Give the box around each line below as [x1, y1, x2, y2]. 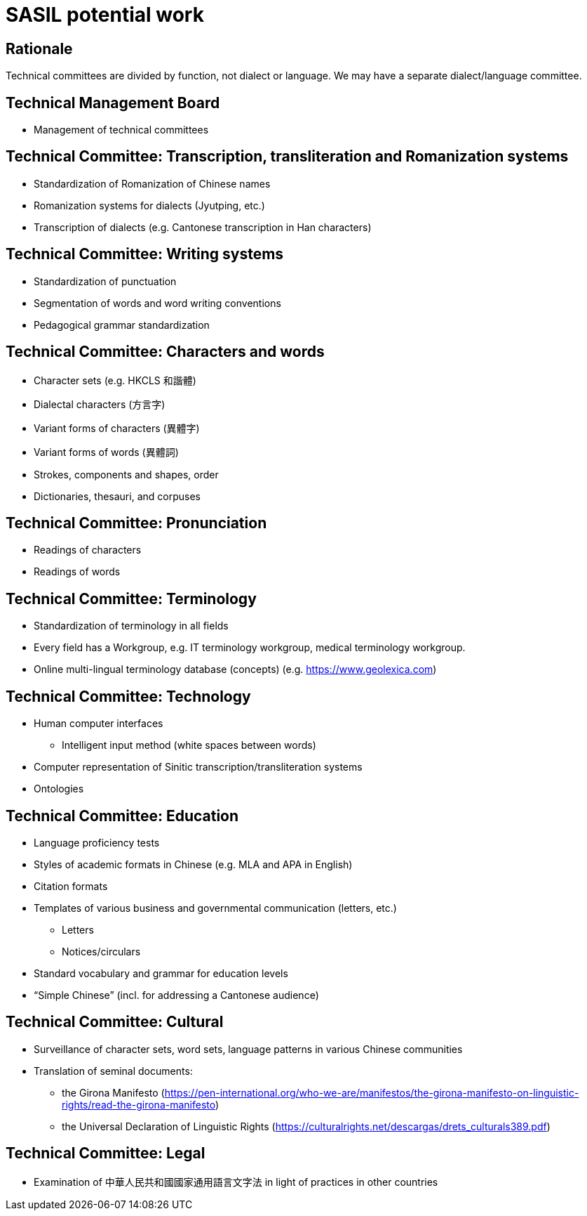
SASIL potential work [6, 3, 204, 27]
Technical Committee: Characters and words [6, 343, 325, 361]
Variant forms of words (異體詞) [34, 445, 179, 458]
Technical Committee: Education [6, 806, 239, 825]
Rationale [6, 39, 73, 58]
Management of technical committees [34, 124, 209, 136]
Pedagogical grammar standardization [34, 318, 210, 331]
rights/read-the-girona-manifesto [62, 1098, 215, 1111]
